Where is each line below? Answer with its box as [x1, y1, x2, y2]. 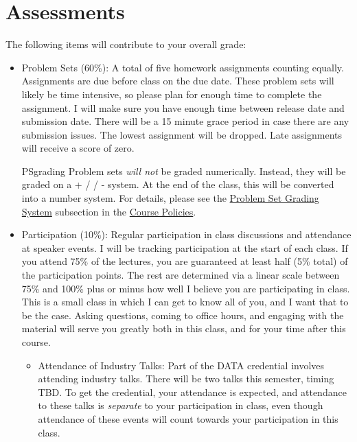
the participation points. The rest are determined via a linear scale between [21, 268, 340, 282]
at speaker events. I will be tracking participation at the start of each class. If [21, 240, 348, 255]
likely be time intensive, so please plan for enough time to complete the [21, 86, 322, 101]
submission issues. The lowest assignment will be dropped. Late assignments [21, 127, 343, 141]
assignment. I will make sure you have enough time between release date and [21, 100, 345, 115]
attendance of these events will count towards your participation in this [38, 411, 338, 426]
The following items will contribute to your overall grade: [5, 37, 246, 51]
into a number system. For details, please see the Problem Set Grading [21, 191, 319, 205]
